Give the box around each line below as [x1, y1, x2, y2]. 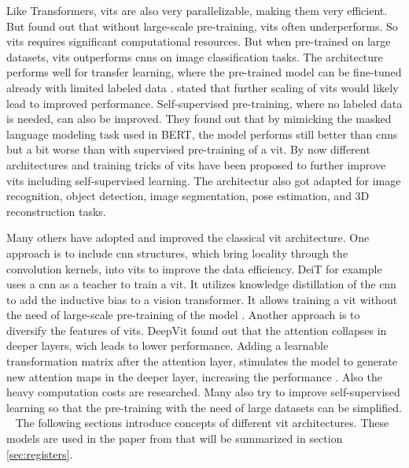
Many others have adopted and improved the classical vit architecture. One [6, 229, 370, 246]
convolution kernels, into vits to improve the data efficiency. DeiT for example [6, 260, 382, 277]
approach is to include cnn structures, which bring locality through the [6, 244, 348, 261]
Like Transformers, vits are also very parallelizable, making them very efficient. [6, 2, 388, 18]
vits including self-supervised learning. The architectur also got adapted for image [6, 172, 401, 188]
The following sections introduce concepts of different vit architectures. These [15, 414, 389, 431]
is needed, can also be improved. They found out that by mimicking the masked [6, 110, 392, 127]
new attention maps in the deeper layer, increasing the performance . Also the [6, 368, 382, 384]
